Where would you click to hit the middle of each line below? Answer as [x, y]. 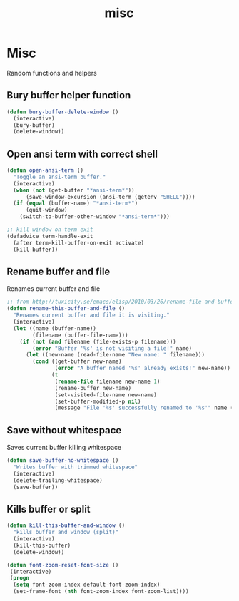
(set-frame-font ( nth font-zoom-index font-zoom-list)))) [101, 592]
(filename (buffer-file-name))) [81, 335]
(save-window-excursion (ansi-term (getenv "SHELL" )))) [110, 197]
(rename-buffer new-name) [93, 388]
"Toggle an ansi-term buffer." [60, 177]
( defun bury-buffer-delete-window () [63, 112]
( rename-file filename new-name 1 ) [107, 381]
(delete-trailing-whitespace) [58, 480]
